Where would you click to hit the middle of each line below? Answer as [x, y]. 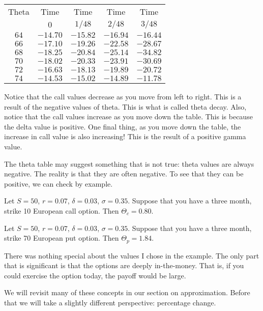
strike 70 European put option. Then [62, 238]
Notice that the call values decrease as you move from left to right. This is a [123, 96]
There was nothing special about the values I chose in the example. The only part [132, 255]
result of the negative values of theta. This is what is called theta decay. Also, [125, 106]
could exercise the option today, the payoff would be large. [95, 275]
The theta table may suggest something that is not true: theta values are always [129, 163]
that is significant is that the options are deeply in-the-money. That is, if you [124, 265]
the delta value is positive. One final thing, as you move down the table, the [123, 126]
